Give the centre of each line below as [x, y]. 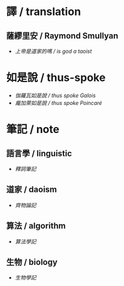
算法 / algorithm [36, 226]
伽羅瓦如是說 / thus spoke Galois [55, 95]
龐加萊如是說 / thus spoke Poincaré [58, 103]
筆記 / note [33, 130]
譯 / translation [44, 12]
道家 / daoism [32, 190]
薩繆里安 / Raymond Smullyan [62, 36]
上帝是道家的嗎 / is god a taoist [53, 51]
